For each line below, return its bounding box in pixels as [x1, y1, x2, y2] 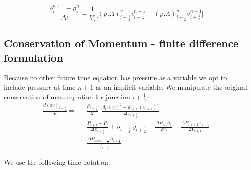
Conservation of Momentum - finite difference [4, 36, 239, 51]
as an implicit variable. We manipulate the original [96, 82, 247, 92]
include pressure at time [4, 82, 76, 92]
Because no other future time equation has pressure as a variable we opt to [4, 72, 227, 83]
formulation [4, 50, 64, 65]
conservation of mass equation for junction [4, 91, 130, 101]
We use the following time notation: [4, 156, 110, 167]
